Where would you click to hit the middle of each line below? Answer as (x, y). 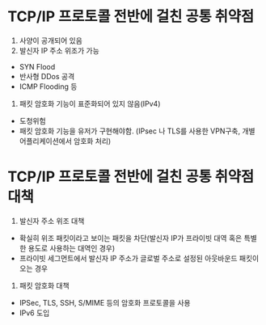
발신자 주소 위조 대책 (52, 221)
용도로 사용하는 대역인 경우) (72, 248)
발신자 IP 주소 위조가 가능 (59, 50)
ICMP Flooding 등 (48, 87)
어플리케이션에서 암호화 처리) (65, 141)
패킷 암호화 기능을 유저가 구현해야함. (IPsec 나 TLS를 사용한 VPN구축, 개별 (137, 131)
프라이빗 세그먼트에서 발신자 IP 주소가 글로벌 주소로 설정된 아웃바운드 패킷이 (139, 258)
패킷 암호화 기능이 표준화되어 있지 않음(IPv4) (90, 103)
